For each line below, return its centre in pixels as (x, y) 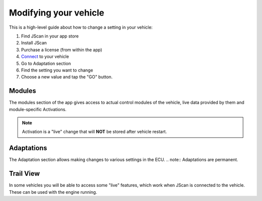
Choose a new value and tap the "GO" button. (67, 77)
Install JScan (34, 43)
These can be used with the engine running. (53, 192)
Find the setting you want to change (57, 70)
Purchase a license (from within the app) (62, 50)
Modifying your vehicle (57, 13)
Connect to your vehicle (45, 56)
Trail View (25, 174)
